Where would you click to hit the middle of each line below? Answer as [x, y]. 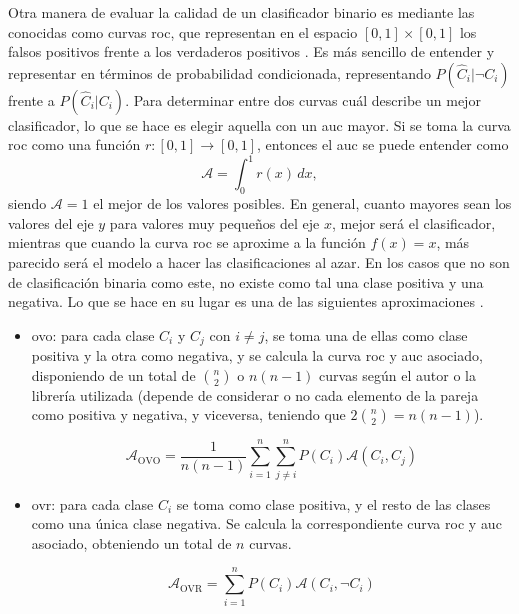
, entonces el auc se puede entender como [383, 144]
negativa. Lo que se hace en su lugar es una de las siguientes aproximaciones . [246, 301]
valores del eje [51, 222]
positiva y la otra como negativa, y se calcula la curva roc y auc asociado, [257, 355]
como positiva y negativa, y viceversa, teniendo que [188, 414]
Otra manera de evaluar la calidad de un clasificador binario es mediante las [241, 12]
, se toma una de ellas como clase [366, 334]
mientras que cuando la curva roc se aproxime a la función [187, 242]
